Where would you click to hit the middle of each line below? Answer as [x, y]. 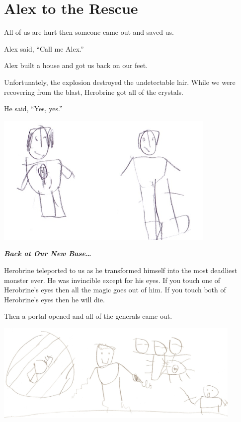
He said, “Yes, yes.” [33, 108]
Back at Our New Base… [48, 253]
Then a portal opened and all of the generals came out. [88, 316]
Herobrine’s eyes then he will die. [54, 299]
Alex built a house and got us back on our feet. [76, 65]
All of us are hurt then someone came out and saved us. [89, 32]
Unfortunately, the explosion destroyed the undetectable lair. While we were [120, 82]
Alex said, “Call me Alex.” [44, 48]
